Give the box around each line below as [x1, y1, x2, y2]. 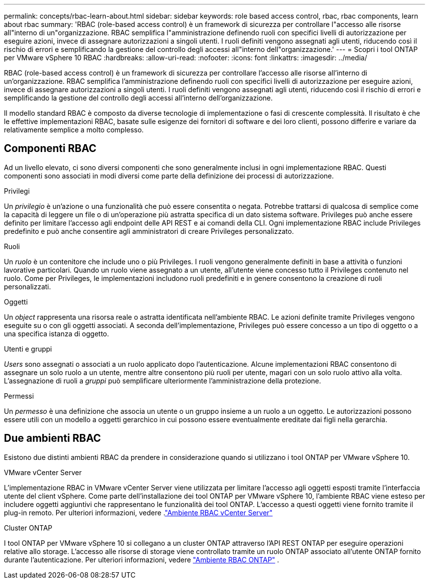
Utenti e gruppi [4, 344, 52, 353]
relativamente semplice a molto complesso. [4, 126, 144, 134]
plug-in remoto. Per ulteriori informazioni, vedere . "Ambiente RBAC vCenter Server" [4, 508, 273, 517]
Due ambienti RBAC [4, 432, 101, 445]
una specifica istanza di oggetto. [4, 329, 109, 338]
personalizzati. [4, 282, 51, 291]
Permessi [4, 391, 34, 400]
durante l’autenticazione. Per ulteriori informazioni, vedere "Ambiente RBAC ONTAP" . [4, 555, 279, 564]
